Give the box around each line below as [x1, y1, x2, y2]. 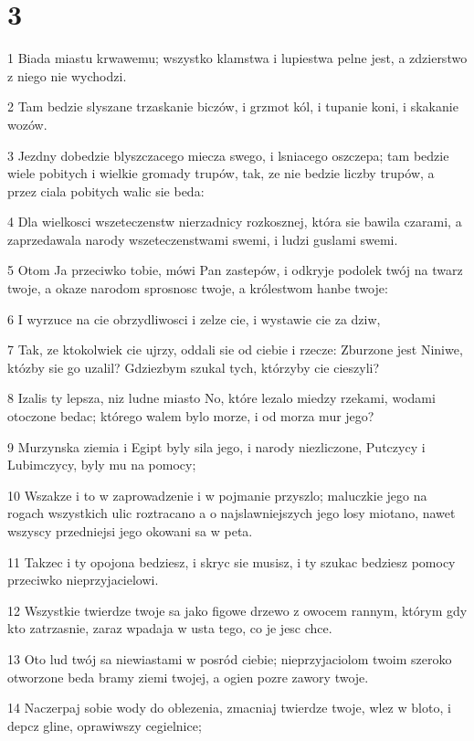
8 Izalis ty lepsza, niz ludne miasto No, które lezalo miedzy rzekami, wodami [7, 388, 436, 408]
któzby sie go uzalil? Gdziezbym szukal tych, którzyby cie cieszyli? [7, 357, 380, 376]
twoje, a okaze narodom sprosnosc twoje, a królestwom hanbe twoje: [7, 279, 388, 298]
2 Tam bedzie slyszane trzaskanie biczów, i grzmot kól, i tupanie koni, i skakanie [7, 97, 458, 116]
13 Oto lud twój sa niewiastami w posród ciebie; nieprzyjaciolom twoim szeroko [7, 649, 452, 668]
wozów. [7, 114, 47, 133]
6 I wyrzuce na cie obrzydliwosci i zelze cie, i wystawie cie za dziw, [7, 309, 381, 328]
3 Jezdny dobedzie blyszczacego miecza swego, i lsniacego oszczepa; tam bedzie [7, 145, 449, 164]
